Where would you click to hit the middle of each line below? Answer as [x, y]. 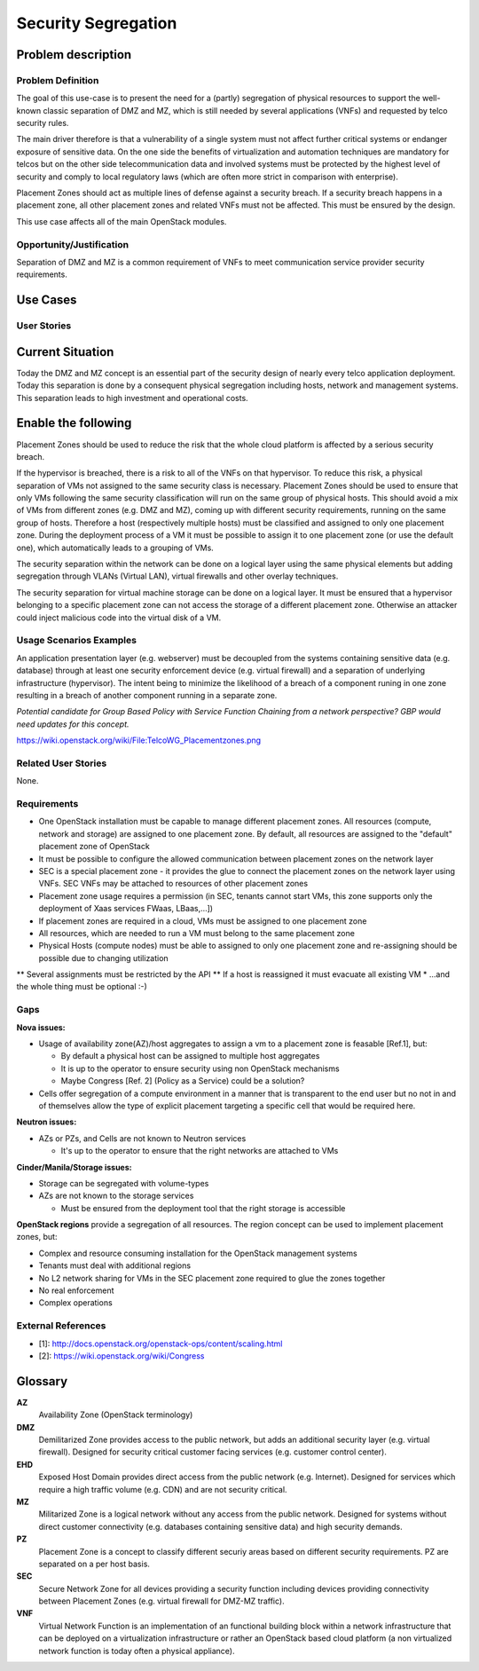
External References [61, 1326]
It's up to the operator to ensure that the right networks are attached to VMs [200, 1151]
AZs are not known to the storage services [116, 1196]
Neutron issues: [47, 1122]
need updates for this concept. [73, 724]
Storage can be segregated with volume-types [124, 1183]
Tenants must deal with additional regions [114, 1265]
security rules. [43, 123]
